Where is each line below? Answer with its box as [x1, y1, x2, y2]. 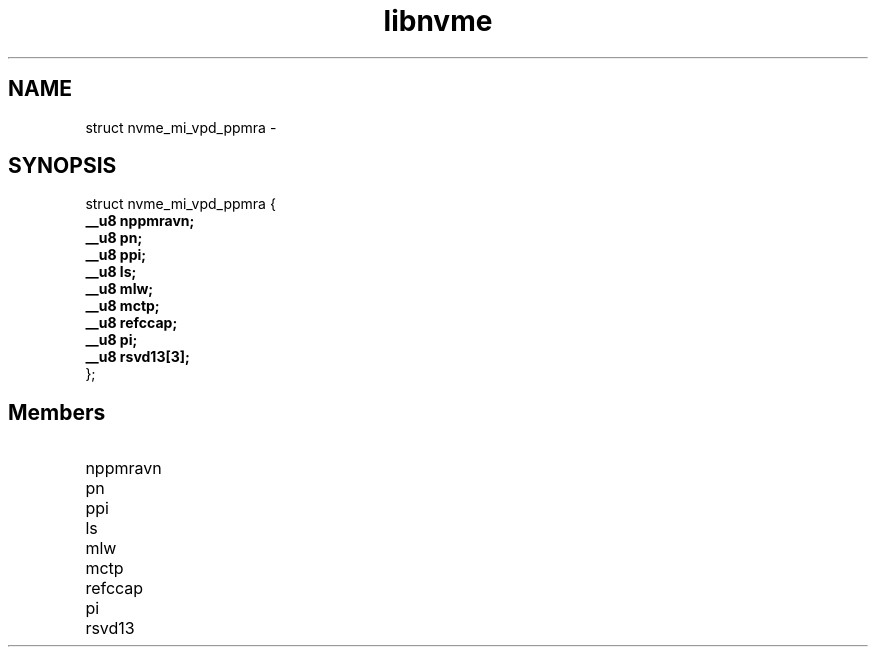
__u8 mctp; [85, 297, 160, 315]
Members [8, 399, 106, 425]
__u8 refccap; [85, 314, 178, 332]
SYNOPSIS [8, 153, 117, 179]
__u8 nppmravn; [85, 212, 195, 230]
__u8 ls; [85, 263, 137, 281]
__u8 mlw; [85, 280, 154, 298]
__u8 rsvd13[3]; [85, 348, 190, 366]
